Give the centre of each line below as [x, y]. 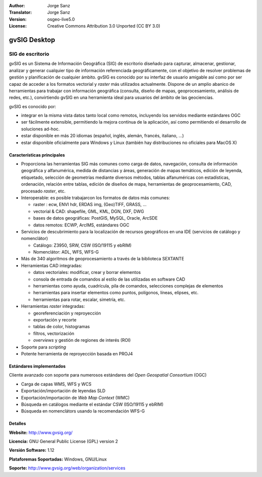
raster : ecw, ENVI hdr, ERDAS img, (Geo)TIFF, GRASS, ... [90, 205]
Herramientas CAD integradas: [52, 265]
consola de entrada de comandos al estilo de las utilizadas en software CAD [109, 279]
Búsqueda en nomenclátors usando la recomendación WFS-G [83, 411]
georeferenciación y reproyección [67, 313]
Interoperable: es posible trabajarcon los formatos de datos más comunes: [96, 198]
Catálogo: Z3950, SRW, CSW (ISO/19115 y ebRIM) [82, 245]
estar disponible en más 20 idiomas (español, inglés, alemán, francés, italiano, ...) [103, 136]
